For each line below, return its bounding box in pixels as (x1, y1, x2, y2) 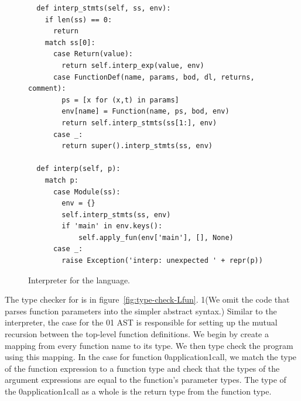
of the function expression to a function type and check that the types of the (5, 362, 280, 374)
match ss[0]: (45, 38, 95, 47)
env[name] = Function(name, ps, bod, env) (61, 107, 230, 116)
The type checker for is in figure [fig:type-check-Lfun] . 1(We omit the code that (5, 293, 290, 306)
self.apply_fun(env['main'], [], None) (78, 233, 234, 242)
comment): (28, 84, 66, 93)
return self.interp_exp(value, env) (61, 61, 204, 70)
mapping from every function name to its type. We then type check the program (5, 339, 293, 351)
